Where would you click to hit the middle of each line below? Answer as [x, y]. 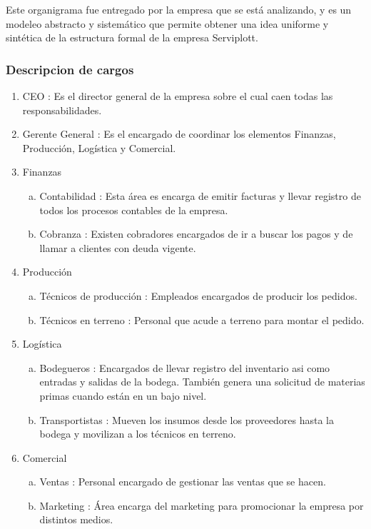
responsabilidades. [62, 110]
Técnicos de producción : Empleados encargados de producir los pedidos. [198, 295]
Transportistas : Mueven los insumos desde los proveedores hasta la [187, 419]
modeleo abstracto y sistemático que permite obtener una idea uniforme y [167, 23]
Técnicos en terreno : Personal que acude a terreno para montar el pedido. [202, 319]
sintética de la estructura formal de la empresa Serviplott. [132, 37]
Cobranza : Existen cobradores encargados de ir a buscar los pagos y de [196, 234]
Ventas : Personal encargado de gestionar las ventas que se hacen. [183, 482]
